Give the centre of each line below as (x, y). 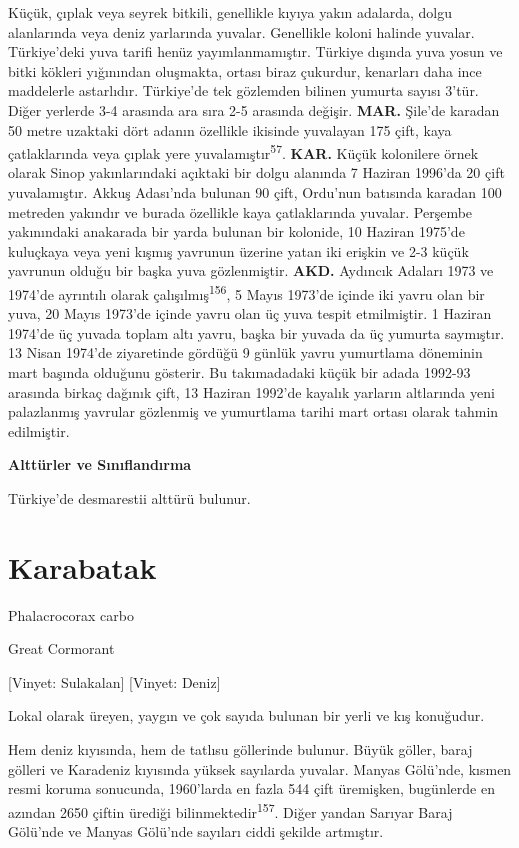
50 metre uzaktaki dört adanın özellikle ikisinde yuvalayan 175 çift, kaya (230, 129)
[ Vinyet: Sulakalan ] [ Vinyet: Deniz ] (114, 681)
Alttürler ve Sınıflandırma (100, 464)
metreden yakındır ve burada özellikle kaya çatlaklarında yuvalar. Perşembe (240, 211)
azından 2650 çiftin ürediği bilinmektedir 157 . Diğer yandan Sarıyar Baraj (230, 810)
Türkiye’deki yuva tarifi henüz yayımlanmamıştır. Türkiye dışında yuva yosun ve (255, 51)
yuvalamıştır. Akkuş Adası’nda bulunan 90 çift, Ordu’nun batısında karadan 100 (255, 192)
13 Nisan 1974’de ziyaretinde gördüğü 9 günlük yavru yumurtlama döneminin (245, 352)
